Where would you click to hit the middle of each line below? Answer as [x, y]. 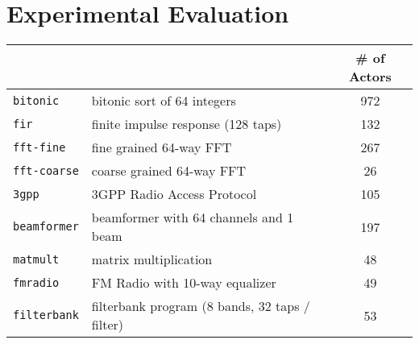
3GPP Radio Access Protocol [174, 194]
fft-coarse [46, 170]
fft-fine [39, 147]
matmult [36, 259]
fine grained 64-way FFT [162, 147]
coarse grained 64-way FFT [169, 171]
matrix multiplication [152, 259]
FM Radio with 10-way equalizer [184, 283]
